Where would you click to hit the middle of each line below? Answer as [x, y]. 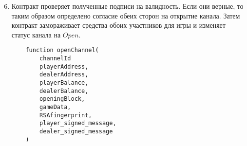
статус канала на [36, 34]
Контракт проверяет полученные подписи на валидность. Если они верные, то [127, 6]
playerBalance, [64, 83]
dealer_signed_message [76, 131]
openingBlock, [62, 99]
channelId [55, 59]
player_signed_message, [78, 123]
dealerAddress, [64, 75]
